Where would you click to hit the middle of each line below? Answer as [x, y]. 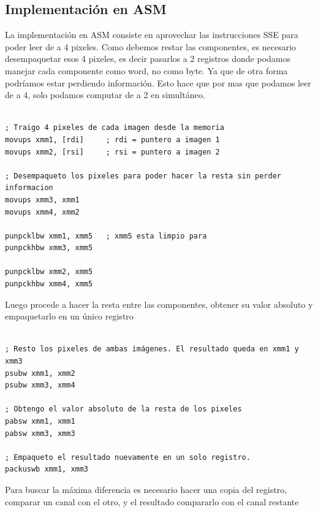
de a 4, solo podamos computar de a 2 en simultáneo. [105, 95]
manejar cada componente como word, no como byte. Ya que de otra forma [146, 70]
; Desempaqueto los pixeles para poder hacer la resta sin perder [143, 176]
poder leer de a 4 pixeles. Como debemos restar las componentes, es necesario [151, 46]
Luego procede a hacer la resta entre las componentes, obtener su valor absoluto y [159, 304]
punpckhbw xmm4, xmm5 [49, 284]
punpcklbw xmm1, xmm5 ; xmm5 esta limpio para [106, 236]
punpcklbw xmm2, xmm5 [49, 272]
